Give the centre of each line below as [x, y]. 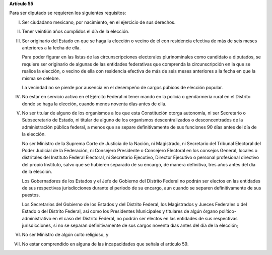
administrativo [37, 218]
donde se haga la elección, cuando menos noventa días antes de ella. [94, 104]
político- [228, 211]
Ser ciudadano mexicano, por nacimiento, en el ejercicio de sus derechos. [99, 22]
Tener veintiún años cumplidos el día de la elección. [76, 31]
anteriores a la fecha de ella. [51, 47]
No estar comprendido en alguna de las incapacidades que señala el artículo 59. [105, 244]
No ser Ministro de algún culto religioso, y [65, 235]
